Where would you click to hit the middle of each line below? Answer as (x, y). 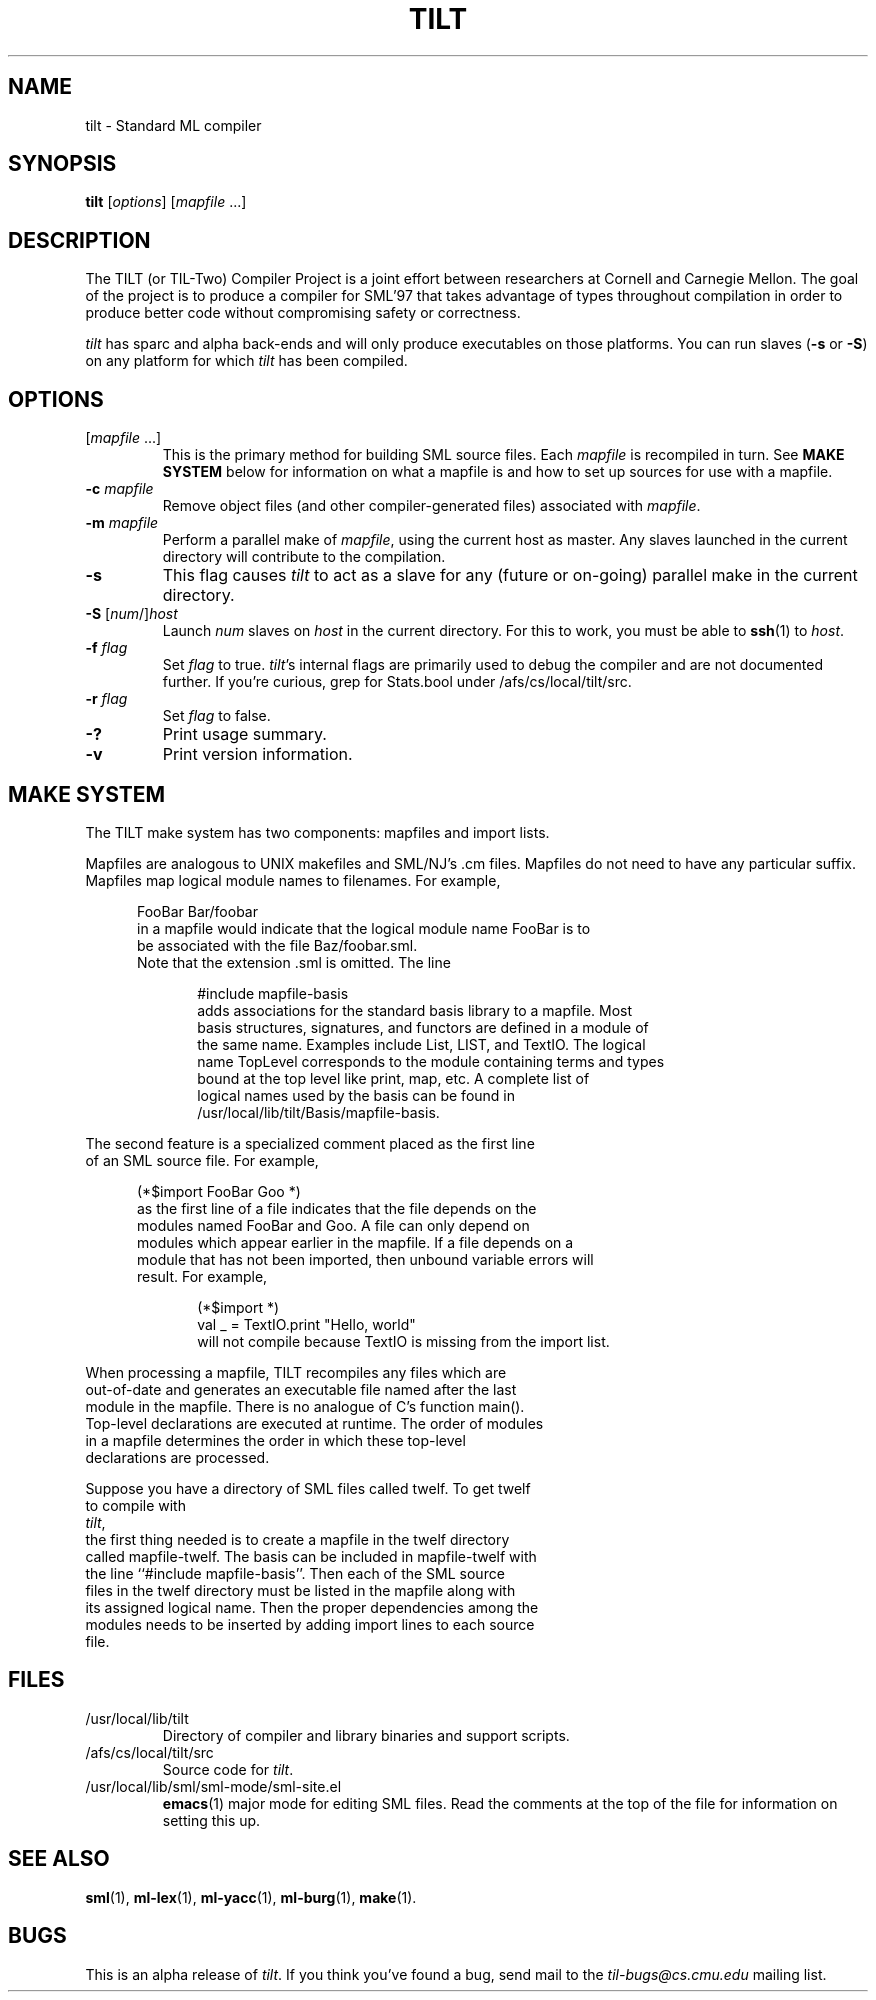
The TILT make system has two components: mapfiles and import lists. (317, 832)
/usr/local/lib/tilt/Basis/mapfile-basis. (318, 1112)
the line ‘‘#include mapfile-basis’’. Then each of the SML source (295, 1573)
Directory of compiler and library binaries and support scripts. (366, 1735)
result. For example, (202, 1276)
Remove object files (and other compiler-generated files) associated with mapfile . (431, 506)
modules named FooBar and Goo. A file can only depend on (333, 1225)
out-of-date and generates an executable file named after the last (301, 1389)
